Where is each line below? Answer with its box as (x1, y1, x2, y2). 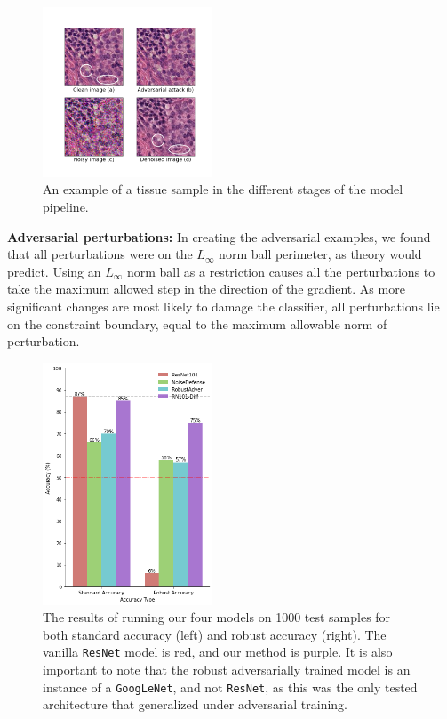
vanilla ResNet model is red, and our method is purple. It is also (43, 642, 393, 661)
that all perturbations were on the (7, 245, 193, 263)
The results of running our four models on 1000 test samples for (43, 608, 391, 626)
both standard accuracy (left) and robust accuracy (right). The (43, 625, 387, 643)
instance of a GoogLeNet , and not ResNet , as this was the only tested (43, 677, 418, 696)
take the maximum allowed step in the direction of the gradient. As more (7, 279, 405, 298)
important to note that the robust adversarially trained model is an (43, 659, 411, 678)
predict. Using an (7, 262, 101, 280)
